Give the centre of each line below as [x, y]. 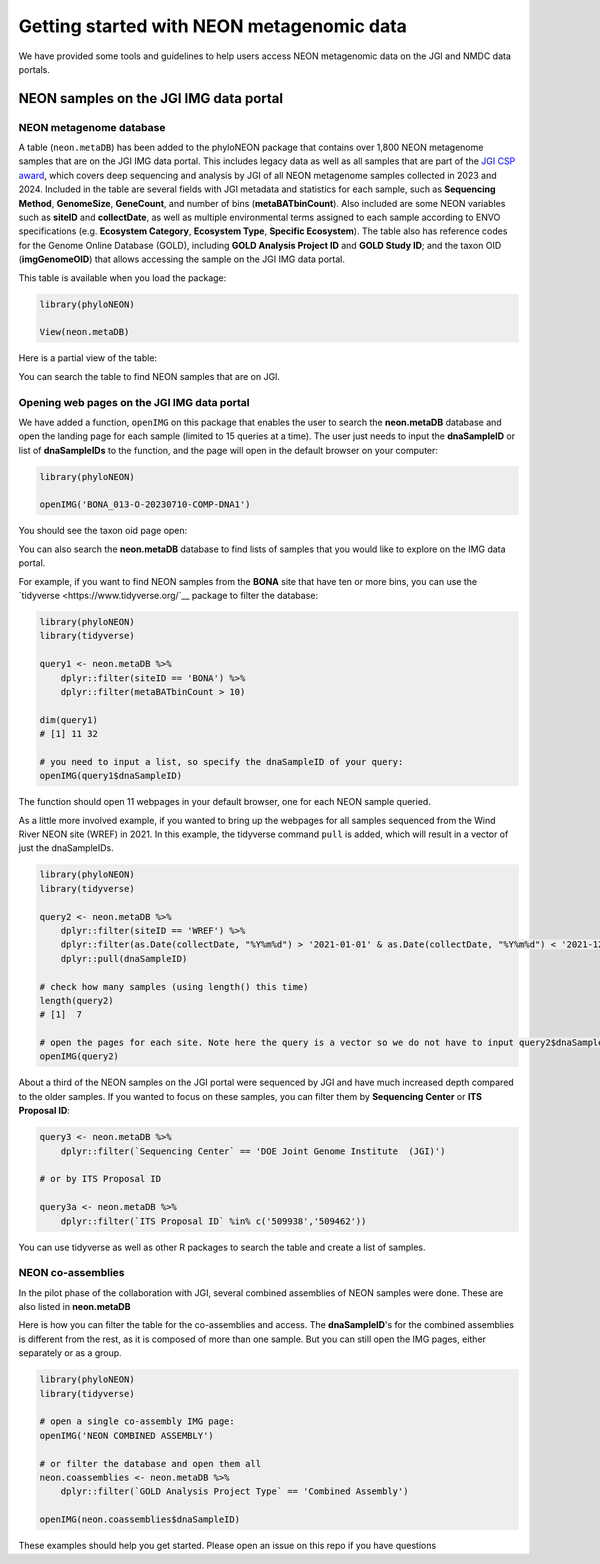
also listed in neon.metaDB [74, 1307]
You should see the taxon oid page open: [103, 531]
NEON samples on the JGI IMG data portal [151, 98]
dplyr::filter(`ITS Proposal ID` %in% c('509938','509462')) [213, 1221]
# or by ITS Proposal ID [100, 1179]
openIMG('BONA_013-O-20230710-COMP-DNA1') [145, 504]
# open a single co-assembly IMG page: [137, 1421]
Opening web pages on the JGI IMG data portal [134, 402]
